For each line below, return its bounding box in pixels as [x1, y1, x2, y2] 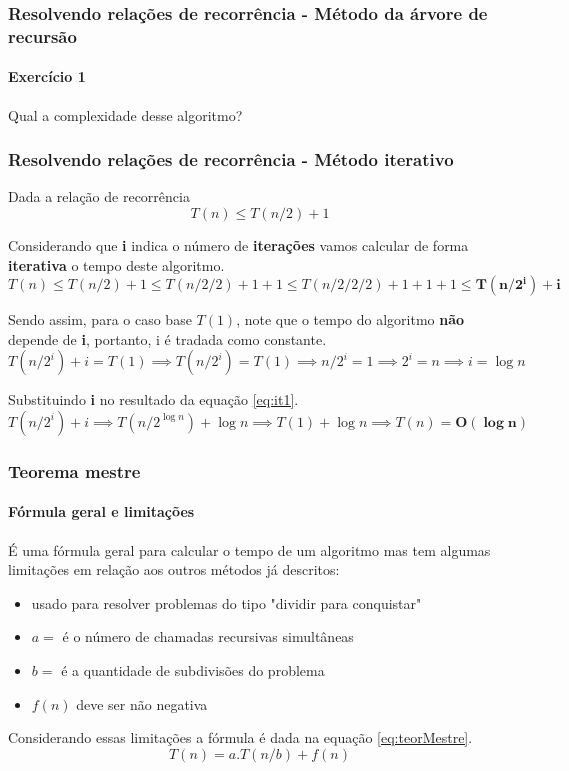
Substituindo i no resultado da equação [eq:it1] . [8, 389, 299, 410]
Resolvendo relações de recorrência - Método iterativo [8, 147, 454, 172]
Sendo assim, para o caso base [8, 309, 192, 330]
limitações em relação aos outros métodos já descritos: [8, 559, 340, 580]
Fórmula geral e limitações [8, 501, 195, 522]
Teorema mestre [8, 458, 141, 483]
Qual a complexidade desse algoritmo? [8, 104, 243, 125]
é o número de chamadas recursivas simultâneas [62, 626, 354, 647]
